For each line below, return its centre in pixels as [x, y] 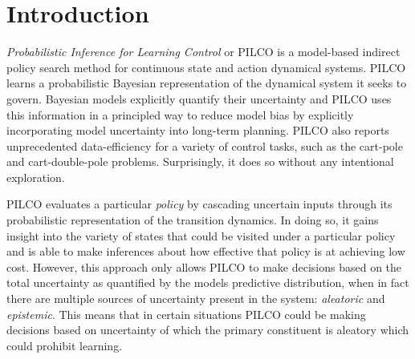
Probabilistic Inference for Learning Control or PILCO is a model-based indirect [203, 52]
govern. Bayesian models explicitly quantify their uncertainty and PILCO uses [199, 98]
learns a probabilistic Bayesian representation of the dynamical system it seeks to [207, 83]
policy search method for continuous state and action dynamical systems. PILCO [206, 67]
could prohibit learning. [65, 345]
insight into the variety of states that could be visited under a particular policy [201, 235]
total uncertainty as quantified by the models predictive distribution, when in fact [208, 282]
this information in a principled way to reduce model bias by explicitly [180, 114]
